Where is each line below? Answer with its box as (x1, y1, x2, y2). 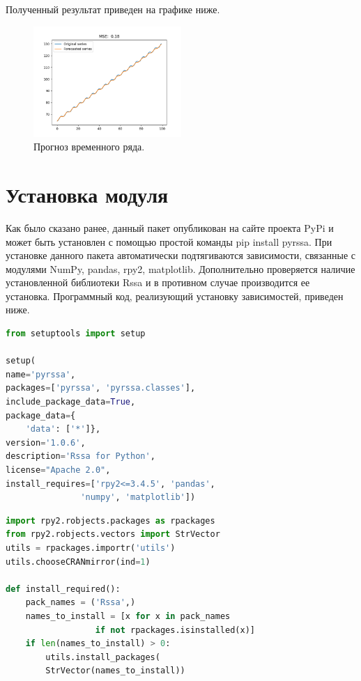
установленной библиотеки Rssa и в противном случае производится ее (6, 275, 310, 290)
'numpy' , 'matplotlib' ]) (80, 492, 196, 503)
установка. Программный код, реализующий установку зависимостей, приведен (6, 288, 344, 303)
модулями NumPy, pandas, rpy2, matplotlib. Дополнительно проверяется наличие (6, 261, 355, 276)
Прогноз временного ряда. (33, 139, 145, 154)
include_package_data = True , (6, 397, 136, 407)
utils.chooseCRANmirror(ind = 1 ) (6, 556, 151, 567)
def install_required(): (6, 584, 121, 594)
